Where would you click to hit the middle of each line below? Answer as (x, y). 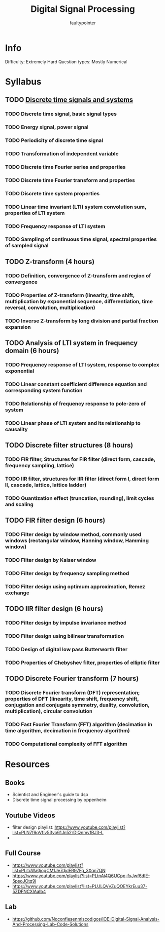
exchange (17, 593)
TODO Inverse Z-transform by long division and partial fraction (82, 321)
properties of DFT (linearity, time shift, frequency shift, (72, 699)
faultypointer (83, 23)
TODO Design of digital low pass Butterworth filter (66, 650)
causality (16, 429)
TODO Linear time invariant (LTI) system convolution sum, (76, 207)
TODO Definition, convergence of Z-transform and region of (78, 275)
